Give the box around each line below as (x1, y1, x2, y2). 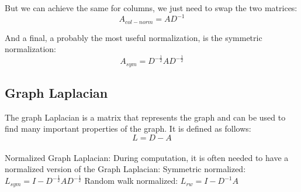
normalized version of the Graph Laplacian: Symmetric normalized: (5, 163, 246, 175)
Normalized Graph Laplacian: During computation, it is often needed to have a (5, 151, 289, 163)
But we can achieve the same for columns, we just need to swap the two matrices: (5, 2, 297, 13)
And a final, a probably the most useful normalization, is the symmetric (5, 31, 262, 43)
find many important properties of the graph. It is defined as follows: (5, 122, 251, 135)
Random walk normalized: (84, 174, 178, 187)
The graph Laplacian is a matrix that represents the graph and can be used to (5, 111, 286, 123)
